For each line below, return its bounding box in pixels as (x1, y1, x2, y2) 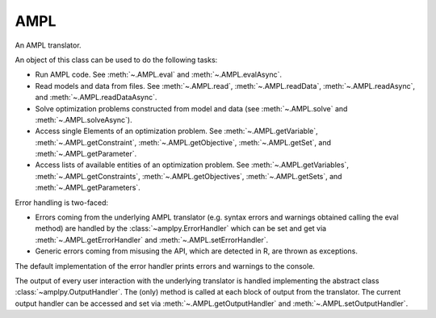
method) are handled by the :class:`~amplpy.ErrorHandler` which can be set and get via (35, 224, 327, 233)
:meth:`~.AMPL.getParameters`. (35, 182, 140, 193)
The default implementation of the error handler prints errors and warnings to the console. (15, 261, 315, 270)
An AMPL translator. (15, 40, 82, 50)
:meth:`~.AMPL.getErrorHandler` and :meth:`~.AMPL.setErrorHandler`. (35, 235, 269, 245)
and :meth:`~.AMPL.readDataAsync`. (35, 93, 157, 103)
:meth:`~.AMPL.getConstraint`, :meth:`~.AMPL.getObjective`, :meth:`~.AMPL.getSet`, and (35, 137, 331, 147)
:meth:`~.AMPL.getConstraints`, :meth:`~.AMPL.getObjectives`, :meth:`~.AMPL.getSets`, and (35, 171, 342, 181)
